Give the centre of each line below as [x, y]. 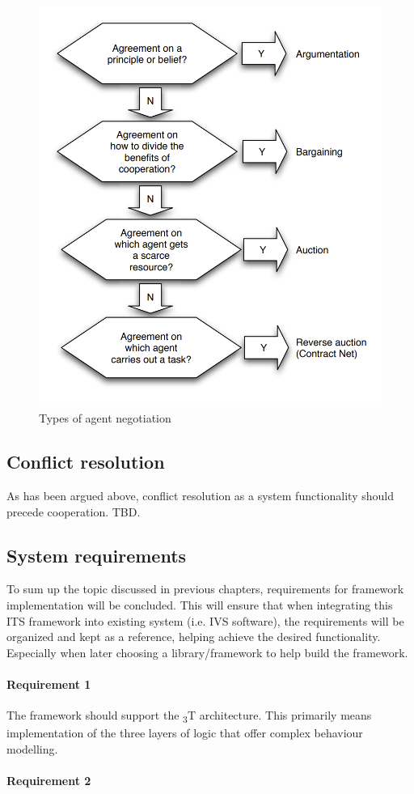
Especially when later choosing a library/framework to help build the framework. [207, 652]
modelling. [32, 748]
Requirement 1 [49, 684]
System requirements [97, 555]
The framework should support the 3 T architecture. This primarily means [189, 716]
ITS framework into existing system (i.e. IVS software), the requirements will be [205, 620]
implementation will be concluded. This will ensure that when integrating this [200, 605]
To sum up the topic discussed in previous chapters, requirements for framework [205, 589]
